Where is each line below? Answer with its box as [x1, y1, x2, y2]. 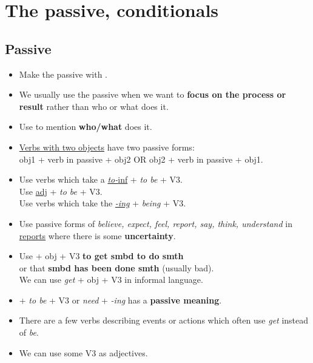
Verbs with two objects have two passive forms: [19, 140, 195, 153]
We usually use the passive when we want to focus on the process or [19, 88, 286, 101]
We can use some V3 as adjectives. [19, 346, 148, 359]
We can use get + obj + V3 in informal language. [19, 273, 203, 286]
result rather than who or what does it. [19, 100, 169, 112]
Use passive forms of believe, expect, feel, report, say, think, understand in [19, 217, 292, 229]
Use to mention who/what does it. [19, 120, 152, 133]
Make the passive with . [19, 67, 107, 80]
